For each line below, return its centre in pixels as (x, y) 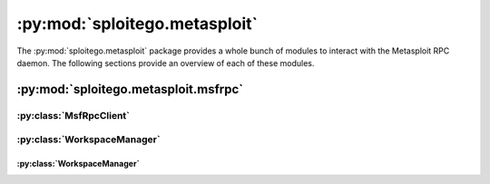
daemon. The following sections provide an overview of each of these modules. (166, 63)
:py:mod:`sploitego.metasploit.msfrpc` (130, 89)
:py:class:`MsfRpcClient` (73, 115)
